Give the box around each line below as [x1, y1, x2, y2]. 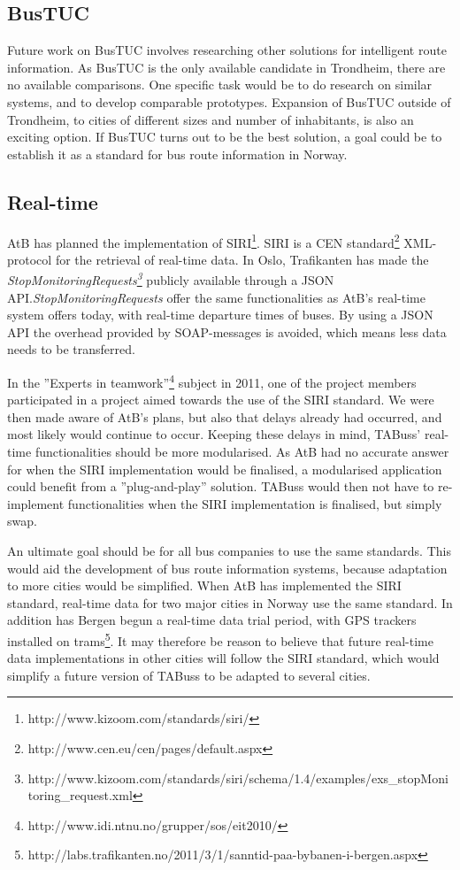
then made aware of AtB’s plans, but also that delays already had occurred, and [7, 407, 442, 426]
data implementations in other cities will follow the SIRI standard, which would [7, 649, 440, 667]
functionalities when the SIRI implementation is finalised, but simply [67, 494, 442, 512]
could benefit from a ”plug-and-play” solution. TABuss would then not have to [7, 477, 434, 496]
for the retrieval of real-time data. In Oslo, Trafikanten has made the [55, 250, 429, 268]
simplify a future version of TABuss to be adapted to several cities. [7, 666, 371, 684]
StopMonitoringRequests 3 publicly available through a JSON [7, 268, 334, 289]
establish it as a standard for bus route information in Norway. [7, 144, 348, 163]
